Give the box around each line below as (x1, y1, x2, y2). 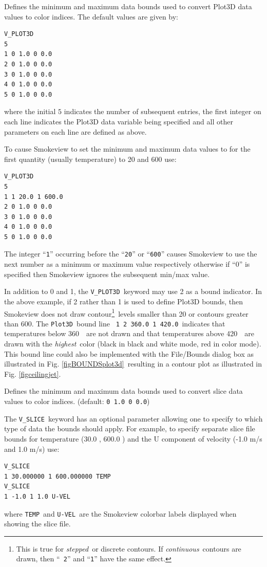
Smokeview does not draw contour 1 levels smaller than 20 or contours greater (4, 306, 249, 319)
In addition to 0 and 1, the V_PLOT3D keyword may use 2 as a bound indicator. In (4, 286, 262, 297)
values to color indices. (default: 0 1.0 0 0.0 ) (4, 396, 150, 407)
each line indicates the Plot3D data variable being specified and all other (4, 116, 233, 126)
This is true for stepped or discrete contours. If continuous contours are (16, 543, 241, 554)
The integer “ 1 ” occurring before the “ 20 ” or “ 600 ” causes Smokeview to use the (4, 248, 257, 259)
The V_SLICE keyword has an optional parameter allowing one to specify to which (4, 413, 263, 424)
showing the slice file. (4, 518, 71, 529)
